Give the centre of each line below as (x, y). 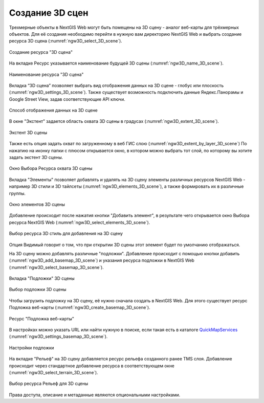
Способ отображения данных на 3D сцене (53, 111)
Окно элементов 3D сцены (37, 204)
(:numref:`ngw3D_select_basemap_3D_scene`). (56, 267)
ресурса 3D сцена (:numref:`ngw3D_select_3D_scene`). (66, 41)
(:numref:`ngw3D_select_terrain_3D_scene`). (54, 372)
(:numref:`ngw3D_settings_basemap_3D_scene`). (58, 336)
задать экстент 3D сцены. (36, 157)
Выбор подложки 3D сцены (38, 290)
